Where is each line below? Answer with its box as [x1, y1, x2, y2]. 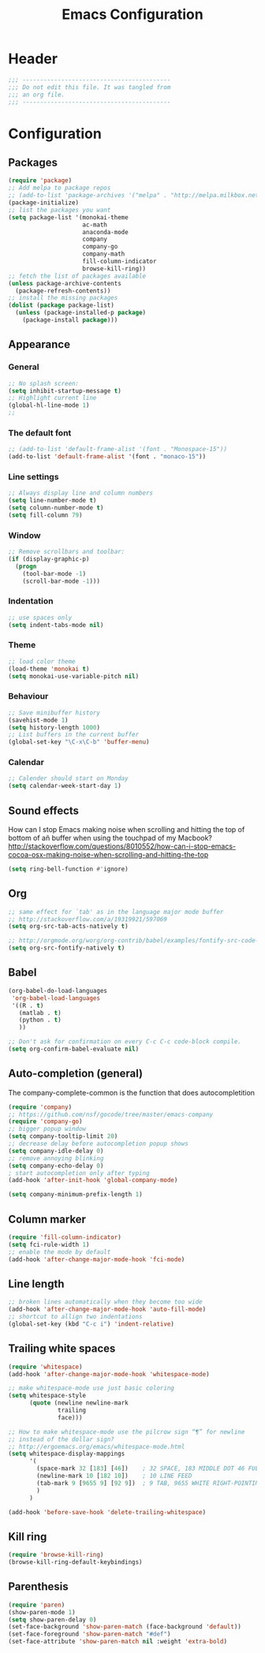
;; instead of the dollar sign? [8, 1435, 114, 1443]
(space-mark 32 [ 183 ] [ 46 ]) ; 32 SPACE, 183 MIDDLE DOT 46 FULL [36, 1465, 263, 1472]
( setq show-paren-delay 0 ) [8, 1615, 97, 1624]
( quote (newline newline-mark [28, 1399, 129, 1407]
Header [8, 50, 58, 68]
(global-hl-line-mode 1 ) [8, 401, 90, 409]
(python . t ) [18, 1016, 62, 1024]
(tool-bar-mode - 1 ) [22, 569, 87, 577]
